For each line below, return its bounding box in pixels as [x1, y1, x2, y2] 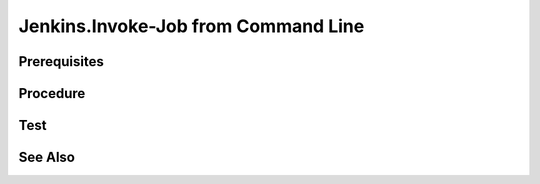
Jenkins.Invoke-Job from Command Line [18, 15, 365, 37]
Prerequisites [18, 53, 104, 70]
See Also [18, 149, 75, 166]
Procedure [18, 85, 86, 102]
